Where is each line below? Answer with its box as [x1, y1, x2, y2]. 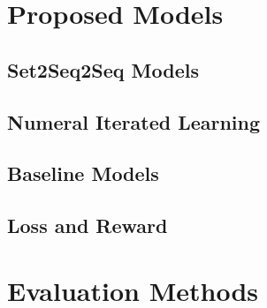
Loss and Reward [7, 212, 168, 239]
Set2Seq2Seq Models [7, 56, 199, 83]
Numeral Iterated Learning [7, 108, 261, 135]
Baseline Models [7, 160, 159, 187]
